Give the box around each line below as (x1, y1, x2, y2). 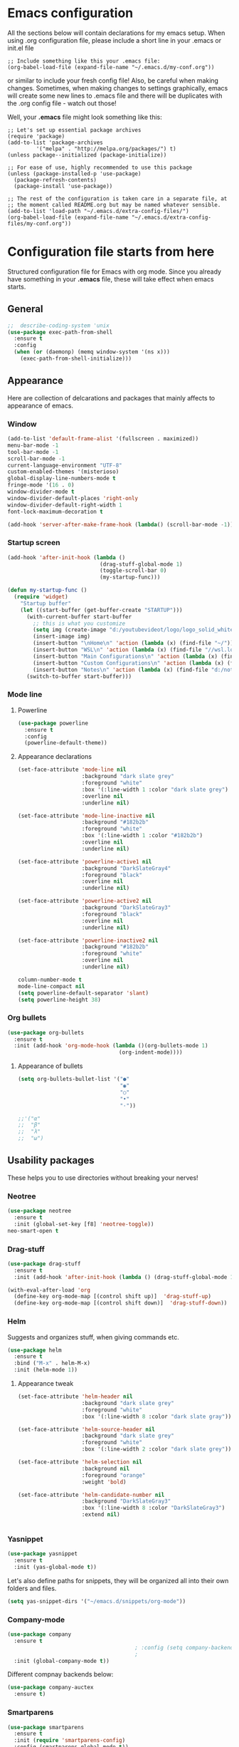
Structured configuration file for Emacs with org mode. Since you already (7, 267, 222, 276)
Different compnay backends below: (7, 1670, 114, 1679)
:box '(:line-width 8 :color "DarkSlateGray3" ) (81, 1505, 225, 1512)
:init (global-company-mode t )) (14, 1657, 110, 1664)
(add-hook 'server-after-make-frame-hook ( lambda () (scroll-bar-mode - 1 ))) (7, 521, 237, 528)
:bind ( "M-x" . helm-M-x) (14, 1359, 91, 1367)
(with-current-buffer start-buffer (26, 613, 132, 621)
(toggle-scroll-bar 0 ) (99, 567, 167, 574)
